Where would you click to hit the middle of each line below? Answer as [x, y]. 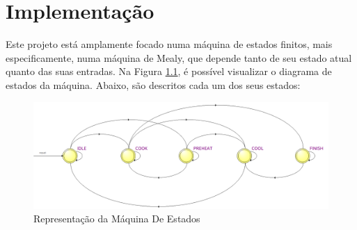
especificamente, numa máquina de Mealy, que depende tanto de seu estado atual [179, 57]
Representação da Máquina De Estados [117, 219]
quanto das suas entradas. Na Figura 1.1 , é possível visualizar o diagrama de [169, 71]
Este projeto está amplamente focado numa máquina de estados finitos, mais [169, 44]
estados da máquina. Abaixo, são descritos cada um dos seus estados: [153, 84]
